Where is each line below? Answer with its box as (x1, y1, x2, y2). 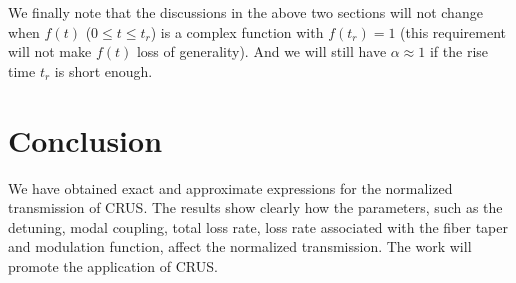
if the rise (429, 41, 489, 62)
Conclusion (8, 119, 163, 160)
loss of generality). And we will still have (136, 41, 387, 62)
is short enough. (54, 60, 153, 81)
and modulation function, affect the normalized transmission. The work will (8, 236, 472, 257)
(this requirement (400, 21, 507, 42)
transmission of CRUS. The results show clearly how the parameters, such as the (8, 197, 503, 218)
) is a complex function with (150, 21, 324, 42)
